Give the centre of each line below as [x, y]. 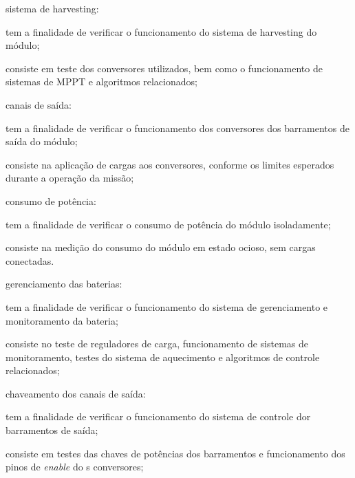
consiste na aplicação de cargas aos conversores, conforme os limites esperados [170, 164]
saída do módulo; [42, 141]
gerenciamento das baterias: [64, 284]
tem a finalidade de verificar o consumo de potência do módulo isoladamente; [168, 224]
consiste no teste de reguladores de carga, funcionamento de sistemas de [157, 344]
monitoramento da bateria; [62, 320]
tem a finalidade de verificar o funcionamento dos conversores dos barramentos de [177, 128]
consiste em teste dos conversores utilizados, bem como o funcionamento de [164, 68]
